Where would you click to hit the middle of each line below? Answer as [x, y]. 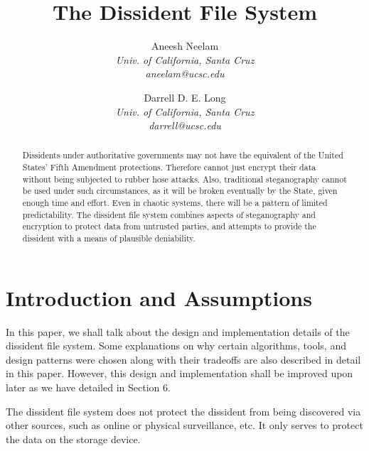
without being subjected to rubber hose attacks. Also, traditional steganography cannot [184, 179]
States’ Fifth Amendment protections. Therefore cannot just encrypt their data [169, 167]
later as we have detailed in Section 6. [88, 387]
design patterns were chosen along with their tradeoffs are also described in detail [183, 359]
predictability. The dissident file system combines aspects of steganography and [169, 214]
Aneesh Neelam [185, 46]
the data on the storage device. [73, 439]
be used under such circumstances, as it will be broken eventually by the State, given [180, 191]
